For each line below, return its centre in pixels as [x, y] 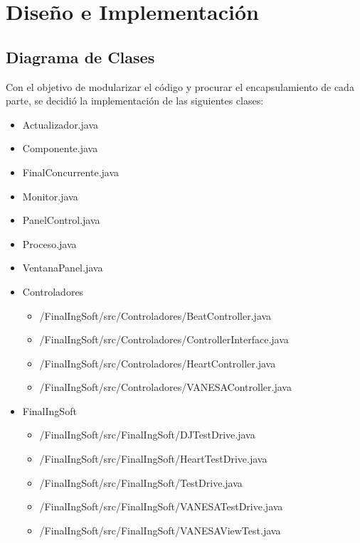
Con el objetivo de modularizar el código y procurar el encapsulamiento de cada [180, 86]
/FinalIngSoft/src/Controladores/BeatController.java [155, 315]
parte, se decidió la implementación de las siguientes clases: [135, 101]
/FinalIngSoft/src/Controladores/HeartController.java [158, 363]
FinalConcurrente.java [71, 172]
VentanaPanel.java [63, 268]
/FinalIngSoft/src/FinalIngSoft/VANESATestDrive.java [161, 506]
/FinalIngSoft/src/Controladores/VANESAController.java [165, 387]
